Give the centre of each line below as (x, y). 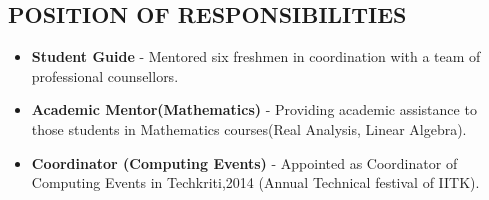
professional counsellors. (105, 75)
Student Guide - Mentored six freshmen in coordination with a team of (256, 56)
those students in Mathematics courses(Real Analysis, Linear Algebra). (249, 128)
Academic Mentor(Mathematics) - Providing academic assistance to (254, 109)
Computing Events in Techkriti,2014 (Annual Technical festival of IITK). (255, 182)
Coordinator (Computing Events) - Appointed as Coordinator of (244, 162)
